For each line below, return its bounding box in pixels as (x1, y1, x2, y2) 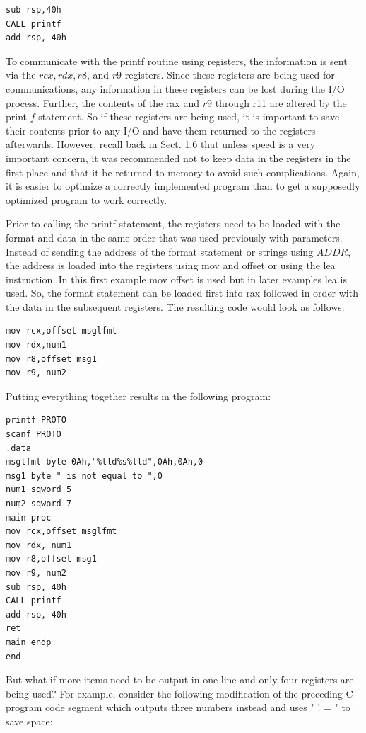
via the (6, 67, 36, 82)
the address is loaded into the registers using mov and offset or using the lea (6, 258, 336, 273)
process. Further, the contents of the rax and (6, 95, 199, 110)
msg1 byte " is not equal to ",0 (6, 470, 163, 481)
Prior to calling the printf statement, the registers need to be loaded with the (6, 216, 341, 231)
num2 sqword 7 (6, 499, 72, 508)
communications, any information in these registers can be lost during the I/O (6, 81, 345, 96)
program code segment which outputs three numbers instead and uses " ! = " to (6, 700, 350, 715)
